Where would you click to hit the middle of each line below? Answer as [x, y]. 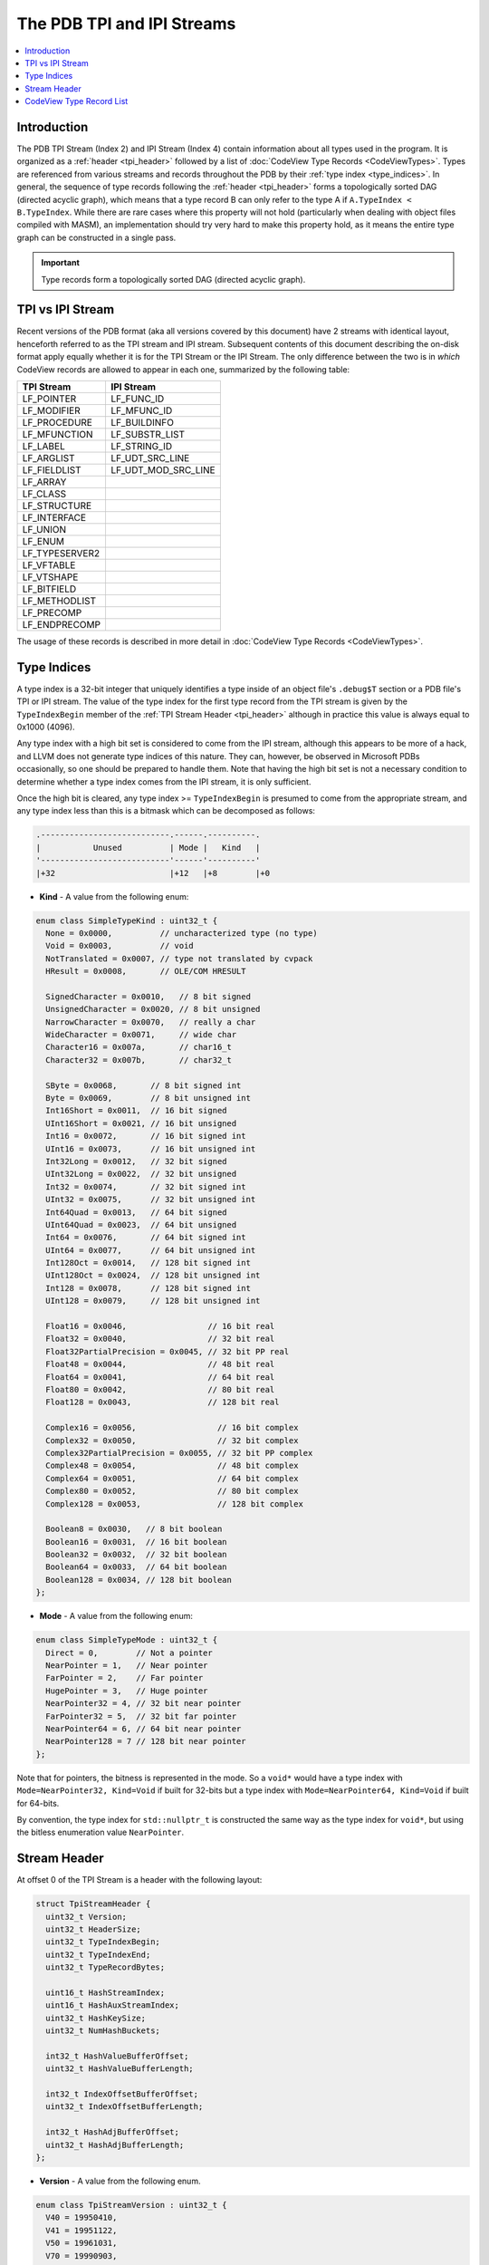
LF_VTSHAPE [50, 577]
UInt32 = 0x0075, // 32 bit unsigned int [151, 1200]
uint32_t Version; [86, 1917]
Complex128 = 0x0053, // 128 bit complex [174, 1504]
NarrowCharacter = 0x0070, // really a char [151, 1022]
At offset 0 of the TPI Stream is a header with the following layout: [139, 1880]
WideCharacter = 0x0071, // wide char [141, 1035]
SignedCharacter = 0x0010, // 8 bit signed [148, 996]
